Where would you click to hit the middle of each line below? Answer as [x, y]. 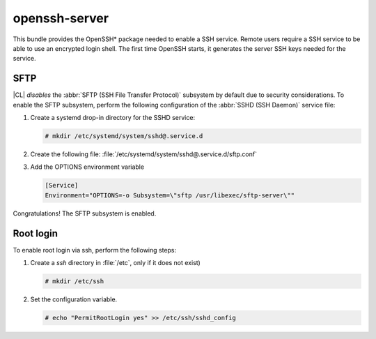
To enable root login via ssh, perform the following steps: [95, 250]
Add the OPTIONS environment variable [87, 167]
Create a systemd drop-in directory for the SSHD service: [112, 118]
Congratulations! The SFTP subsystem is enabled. [85, 213]
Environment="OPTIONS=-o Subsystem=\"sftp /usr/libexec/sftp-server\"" [170, 195]
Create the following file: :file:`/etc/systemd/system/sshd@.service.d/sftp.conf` [144, 154]
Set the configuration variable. [74, 299]
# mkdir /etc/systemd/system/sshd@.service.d [124, 136]
